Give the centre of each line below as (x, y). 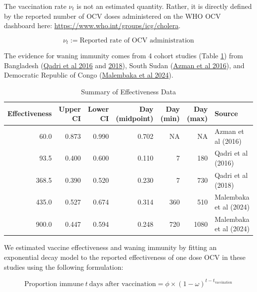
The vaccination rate (35, 6)
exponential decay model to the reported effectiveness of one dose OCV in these (125, 257)
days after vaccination (123, 284)
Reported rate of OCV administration (137, 40)
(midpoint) (135, 118)
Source (226, 113)
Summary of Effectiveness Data (128, 92)
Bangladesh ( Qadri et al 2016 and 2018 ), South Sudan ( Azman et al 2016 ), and (124, 65)
